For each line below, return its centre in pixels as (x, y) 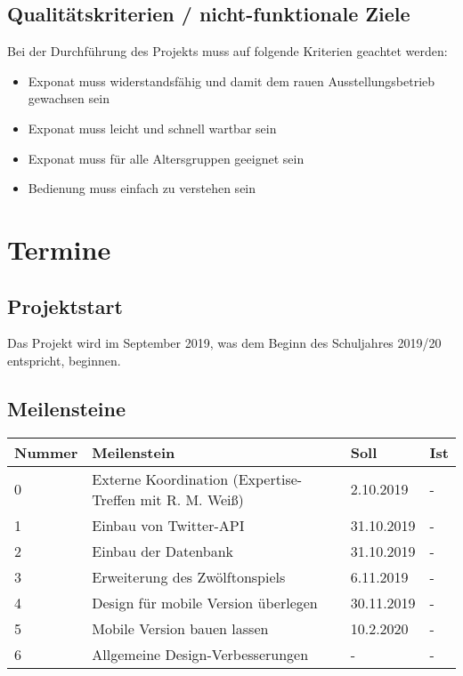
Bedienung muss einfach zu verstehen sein (142, 188)
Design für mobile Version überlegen (205, 602)
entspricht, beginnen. (64, 360)
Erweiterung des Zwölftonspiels (189, 576)
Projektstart (65, 306)
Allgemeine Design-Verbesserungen (200, 654)
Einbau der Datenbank (163, 551)
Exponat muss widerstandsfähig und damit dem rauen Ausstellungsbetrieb (231, 80)
